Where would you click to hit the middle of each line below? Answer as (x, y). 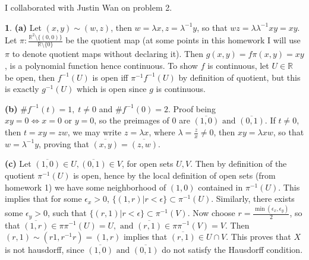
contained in (220, 187)
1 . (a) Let (23, 27)
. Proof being (192, 108)
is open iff (110, 77)
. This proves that (258, 237)
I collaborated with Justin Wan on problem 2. (89, 7)
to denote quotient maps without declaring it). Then (108, 54)
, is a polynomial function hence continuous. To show (101, 66)
